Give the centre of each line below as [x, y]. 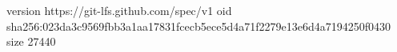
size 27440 [31, 41]
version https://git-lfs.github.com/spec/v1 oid [119, 10]
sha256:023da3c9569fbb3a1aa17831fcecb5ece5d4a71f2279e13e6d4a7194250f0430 [198, 26]
